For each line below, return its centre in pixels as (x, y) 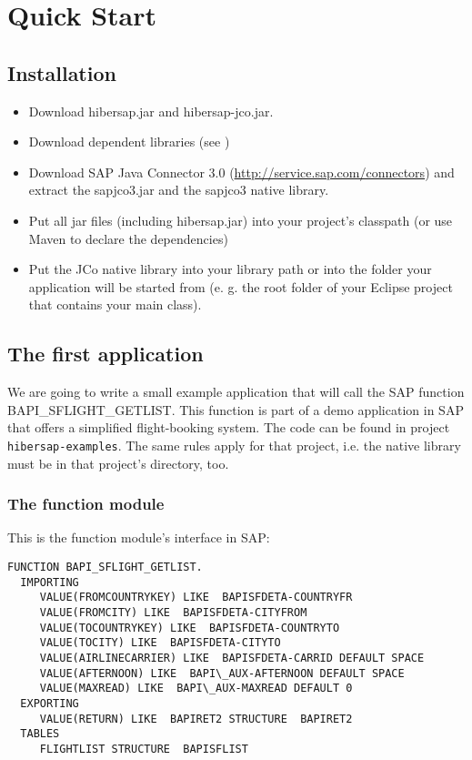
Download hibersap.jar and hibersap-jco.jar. (151, 111)
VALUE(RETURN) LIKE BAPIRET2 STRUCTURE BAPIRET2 (196, 719)
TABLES (40, 734)
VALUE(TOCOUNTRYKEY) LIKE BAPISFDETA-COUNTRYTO (190, 628)
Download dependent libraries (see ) (129, 142)
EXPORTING (50, 703)
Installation (62, 72)
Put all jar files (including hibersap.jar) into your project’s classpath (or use (241, 220)
